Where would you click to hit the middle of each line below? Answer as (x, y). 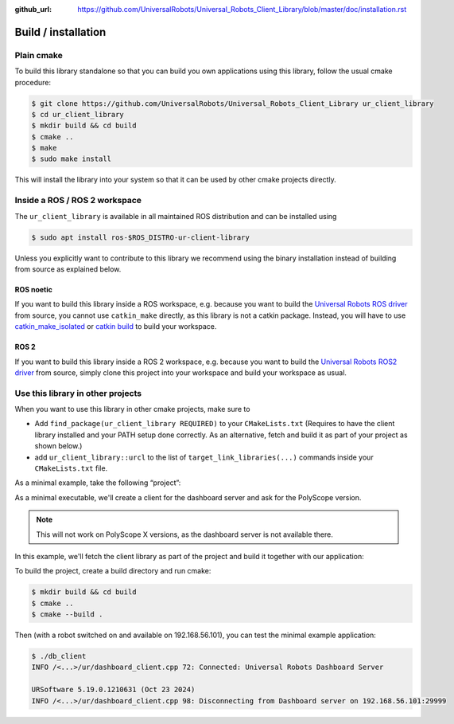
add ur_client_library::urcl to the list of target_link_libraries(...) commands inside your (204, 457)
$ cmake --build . (67, 614)
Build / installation (60, 32)
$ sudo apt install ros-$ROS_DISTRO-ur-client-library (140, 237)
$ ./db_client (59, 656)
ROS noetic (34, 289)
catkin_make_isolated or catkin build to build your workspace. (116, 327)
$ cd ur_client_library (78, 114)
